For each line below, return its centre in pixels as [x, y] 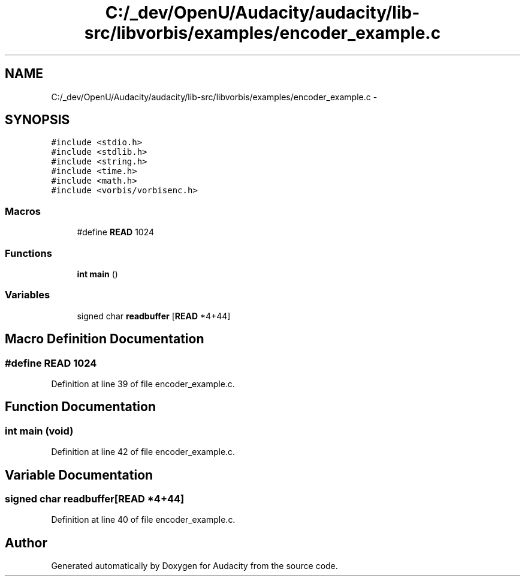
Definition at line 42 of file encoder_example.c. [143, 452]
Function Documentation [80, 407]
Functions [28, 253]
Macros [23, 211]
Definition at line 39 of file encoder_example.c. [143, 384]
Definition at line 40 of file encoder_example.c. [143, 520]
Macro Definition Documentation [105, 339]
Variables [28, 295]
